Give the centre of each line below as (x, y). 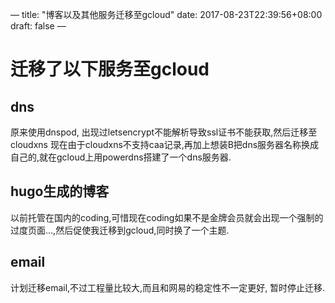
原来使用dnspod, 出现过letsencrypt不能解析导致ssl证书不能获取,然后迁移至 (164, 132)
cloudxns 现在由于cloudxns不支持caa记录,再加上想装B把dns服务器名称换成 (165, 144)
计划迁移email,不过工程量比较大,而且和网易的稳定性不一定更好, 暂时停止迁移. (168, 287)
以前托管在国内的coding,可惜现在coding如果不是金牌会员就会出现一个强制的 (167, 217)
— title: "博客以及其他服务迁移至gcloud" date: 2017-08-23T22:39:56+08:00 (166, 14)
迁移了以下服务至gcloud (110, 69)
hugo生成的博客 (60, 191)
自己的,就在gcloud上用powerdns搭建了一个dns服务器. (121, 157)
